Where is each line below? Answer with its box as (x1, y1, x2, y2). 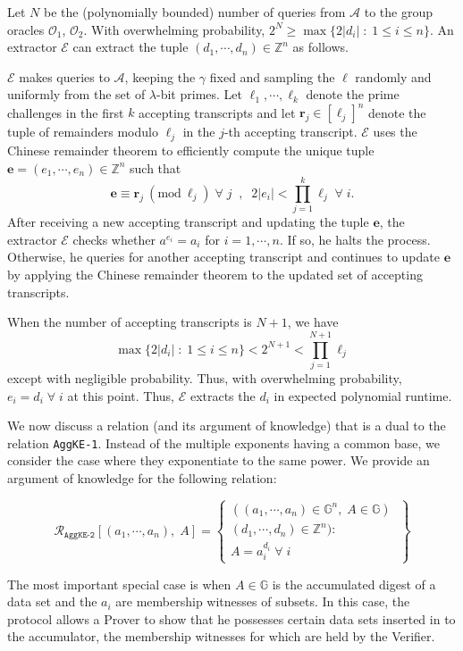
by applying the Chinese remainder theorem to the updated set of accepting (7, 265, 423, 284)
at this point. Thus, (67, 386, 174, 405)
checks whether (72, 230, 156, 248)
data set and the (7, 592, 97, 611)
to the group (364, 3, 434, 21)
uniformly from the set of (7, 85, 146, 104)
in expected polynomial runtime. (274, 386, 452, 405)
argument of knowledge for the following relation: (7, 468, 277, 487)
